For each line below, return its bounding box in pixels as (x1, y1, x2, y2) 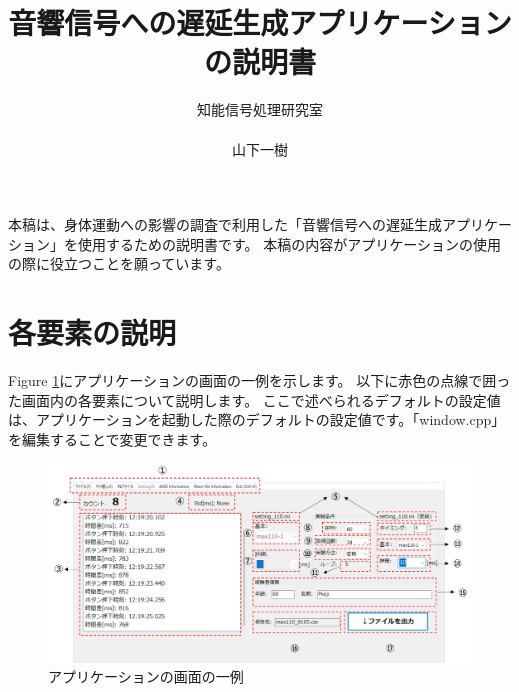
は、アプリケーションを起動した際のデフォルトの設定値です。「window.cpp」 (8, 409, 506, 430)
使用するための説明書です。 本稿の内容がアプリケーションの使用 (77, 233, 501, 254)
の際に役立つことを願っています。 (8, 253, 230, 274)
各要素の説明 (8, 312, 177, 353)
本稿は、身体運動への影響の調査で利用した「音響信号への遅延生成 (8, 214, 442, 235)
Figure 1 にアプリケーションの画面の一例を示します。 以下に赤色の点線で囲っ (8, 370, 511, 390)
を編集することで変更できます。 (8, 428, 217, 449)
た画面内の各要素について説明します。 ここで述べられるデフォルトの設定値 (8, 389, 501, 410)
